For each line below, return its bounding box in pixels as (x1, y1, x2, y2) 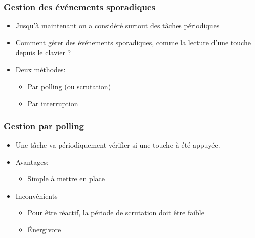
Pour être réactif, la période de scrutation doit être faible (27, 207, 204, 218)
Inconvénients (15, 190, 58, 201)
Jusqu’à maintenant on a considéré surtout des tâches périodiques (15, 20, 220, 31)
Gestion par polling (4, 119, 84, 132)
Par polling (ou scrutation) (27, 81, 111, 91)
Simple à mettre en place (27, 173, 105, 184)
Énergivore (27, 224, 61, 234)
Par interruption (27, 98, 78, 109)
